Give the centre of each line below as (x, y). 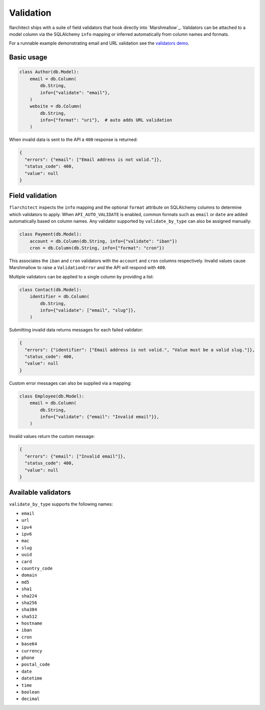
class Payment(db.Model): (51, 234)
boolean (31, 692)
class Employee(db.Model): (52, 396)
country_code (37, 568)
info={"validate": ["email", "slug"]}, (88, 310)
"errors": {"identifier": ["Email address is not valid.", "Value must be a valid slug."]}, (140, 350)
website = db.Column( (56, 106)
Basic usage (28, 57)
